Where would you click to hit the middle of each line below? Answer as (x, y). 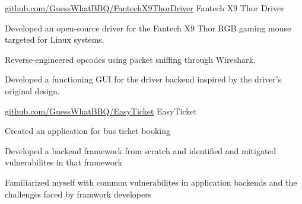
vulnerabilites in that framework (63, 162)
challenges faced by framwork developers (78, 194)
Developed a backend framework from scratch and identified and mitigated (141, 150)
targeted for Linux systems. (55, 39)
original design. (32, 90)
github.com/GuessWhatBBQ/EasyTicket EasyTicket (101, 111)
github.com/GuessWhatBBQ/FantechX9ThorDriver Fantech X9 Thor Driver (144, 8)
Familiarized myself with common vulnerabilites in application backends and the (151, 182)
